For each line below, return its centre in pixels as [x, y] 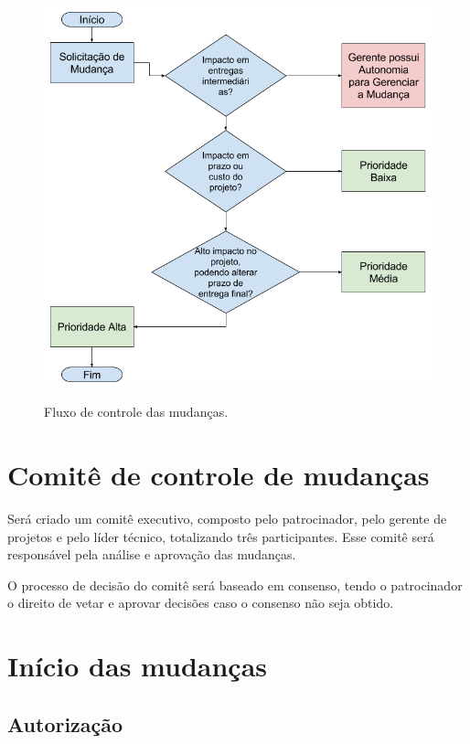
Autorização [65, 723]
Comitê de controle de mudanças [219, 475]
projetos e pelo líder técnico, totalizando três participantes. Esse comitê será [221, 536]
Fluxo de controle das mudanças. [136, 412]
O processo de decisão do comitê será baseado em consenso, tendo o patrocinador [235, 585]
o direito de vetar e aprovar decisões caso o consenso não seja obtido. [201, 603]
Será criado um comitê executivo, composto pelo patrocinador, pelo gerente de [227, 519]
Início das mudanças [138, 666]
